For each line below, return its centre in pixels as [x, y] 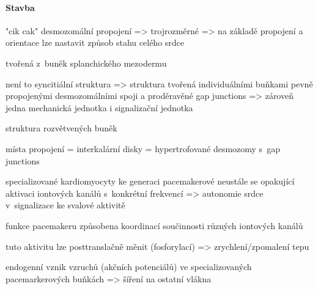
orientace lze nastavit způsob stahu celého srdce [95, 42]
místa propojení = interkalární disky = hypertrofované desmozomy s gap [143, 148]
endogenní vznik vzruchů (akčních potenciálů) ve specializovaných [129, 267]
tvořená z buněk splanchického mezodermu [86, 63]
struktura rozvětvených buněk [61, 128]
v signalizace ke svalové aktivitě [65, 205]
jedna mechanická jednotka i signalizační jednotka [99, 107]
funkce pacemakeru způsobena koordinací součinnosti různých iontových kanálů [154, 225]
